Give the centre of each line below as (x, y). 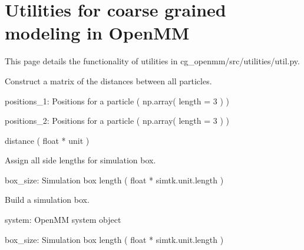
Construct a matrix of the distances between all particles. (108, 80)
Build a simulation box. (47, 200)
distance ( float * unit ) (47, 140)
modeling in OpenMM (97, 33)
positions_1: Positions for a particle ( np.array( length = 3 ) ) (117, 101)
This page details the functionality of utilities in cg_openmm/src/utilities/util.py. (152, 61)
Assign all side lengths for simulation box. (80, 160)
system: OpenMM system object (63, 220)
